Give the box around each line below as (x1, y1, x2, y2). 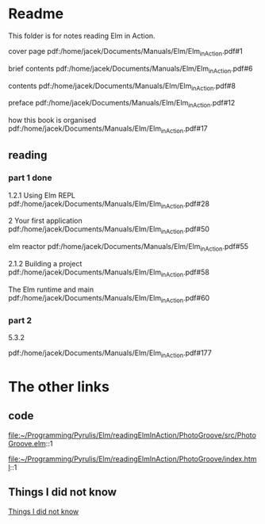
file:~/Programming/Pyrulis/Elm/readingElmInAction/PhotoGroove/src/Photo (8, 430, 256, 440)
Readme (8, 5, 64, 23)
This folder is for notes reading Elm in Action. (8, 31, 156, 40)
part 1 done (8, 172, 53, 183)
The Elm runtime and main (8, 285, 94, 294)
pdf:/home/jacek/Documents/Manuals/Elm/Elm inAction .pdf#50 (8, 224, 210, 236)
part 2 (8, 315, 33, 326)
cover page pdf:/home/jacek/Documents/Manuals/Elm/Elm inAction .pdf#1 (8, 46, 244, 58)
